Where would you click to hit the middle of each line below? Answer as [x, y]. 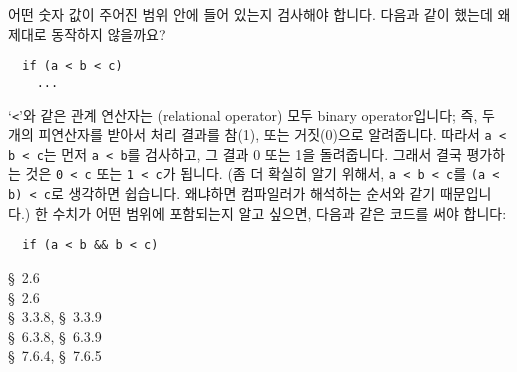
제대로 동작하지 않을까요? [87, 33]
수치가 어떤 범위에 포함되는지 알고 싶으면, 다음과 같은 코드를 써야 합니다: [279, 212]
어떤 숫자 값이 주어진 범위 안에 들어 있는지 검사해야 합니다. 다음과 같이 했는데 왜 [259, 14]
